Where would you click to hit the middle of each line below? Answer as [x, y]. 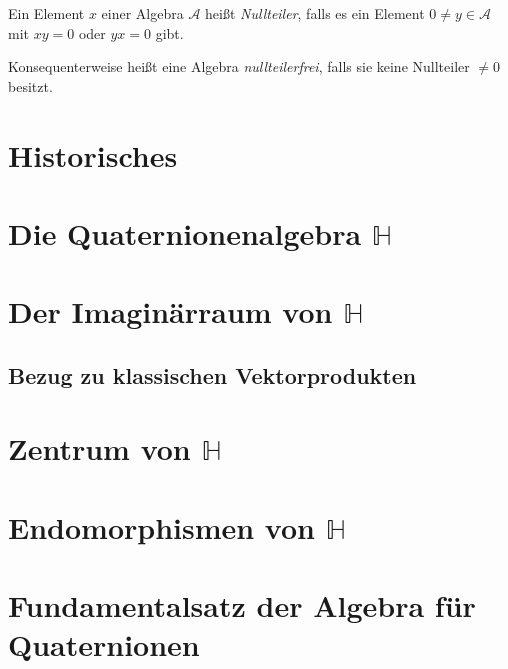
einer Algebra [142, 13]
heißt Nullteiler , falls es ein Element [315, 13]
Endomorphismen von [161, 526]
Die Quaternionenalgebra [185, 232]
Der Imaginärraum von [170, 311]
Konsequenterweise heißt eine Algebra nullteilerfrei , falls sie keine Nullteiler [239, 66]
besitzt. [30, 85]
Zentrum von [99, 448]
